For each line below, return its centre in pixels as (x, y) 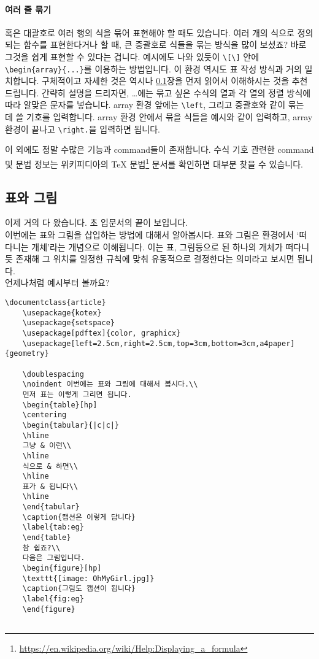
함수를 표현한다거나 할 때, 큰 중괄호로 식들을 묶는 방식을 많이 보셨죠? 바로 (165, 44)
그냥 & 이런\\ (47, 446)
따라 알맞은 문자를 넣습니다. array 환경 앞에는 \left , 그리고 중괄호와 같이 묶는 (155, 105)
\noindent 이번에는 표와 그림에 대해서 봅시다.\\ (110, 384)
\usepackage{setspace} (68, 323)
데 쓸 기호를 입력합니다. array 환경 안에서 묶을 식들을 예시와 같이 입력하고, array (159, 117)
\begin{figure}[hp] (62, 568)
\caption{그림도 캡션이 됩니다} (79, 589)
